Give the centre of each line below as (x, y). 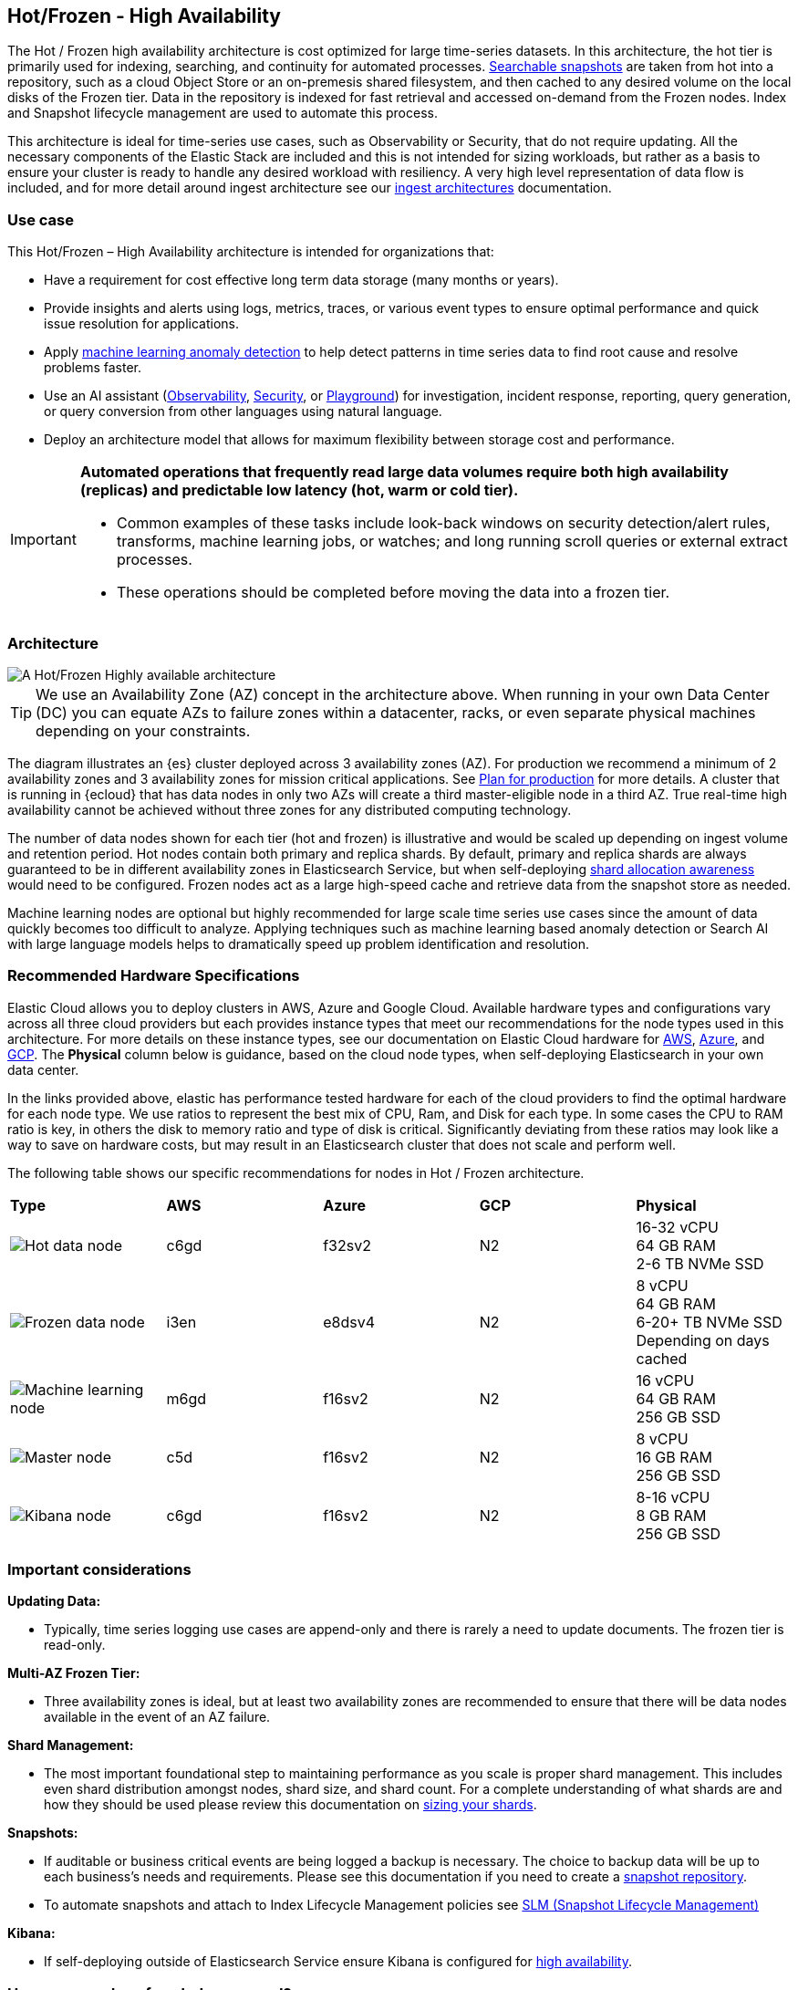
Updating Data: (54, 1601)
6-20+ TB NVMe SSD (709, 1322)
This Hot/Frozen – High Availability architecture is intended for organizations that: (251, 252)
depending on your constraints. (143, 730)
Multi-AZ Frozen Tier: (74, 1673)
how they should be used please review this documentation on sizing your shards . (290, 1805)
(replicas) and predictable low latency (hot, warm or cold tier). (299, 490)
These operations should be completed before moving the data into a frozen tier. (393, 593)
